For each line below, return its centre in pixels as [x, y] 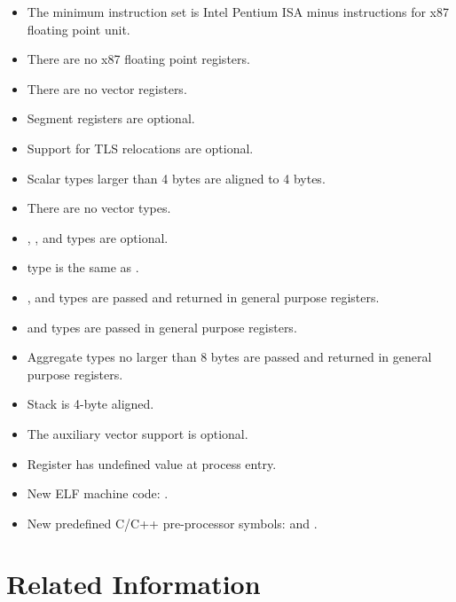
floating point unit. [79, 29]
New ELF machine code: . [98, 493]
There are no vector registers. [107, 88]
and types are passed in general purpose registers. [162, 327]
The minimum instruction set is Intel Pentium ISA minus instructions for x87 [238, 12]
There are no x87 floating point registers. [138, 59]
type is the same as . [83, 267]
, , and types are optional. [98, 237]
